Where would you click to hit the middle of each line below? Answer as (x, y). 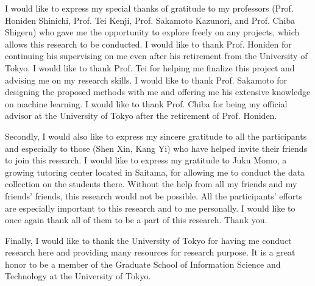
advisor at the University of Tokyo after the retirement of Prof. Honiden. (141, 116)
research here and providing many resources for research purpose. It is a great (150, 252)
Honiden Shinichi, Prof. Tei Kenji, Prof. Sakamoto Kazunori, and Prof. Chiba (150, 20)
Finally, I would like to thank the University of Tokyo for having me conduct (148, 240)
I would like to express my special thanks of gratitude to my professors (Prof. (149, 8)
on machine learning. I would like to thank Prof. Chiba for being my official (146, 103)
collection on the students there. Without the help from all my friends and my (151, 184)
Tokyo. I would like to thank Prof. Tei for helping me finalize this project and (150, 67)
